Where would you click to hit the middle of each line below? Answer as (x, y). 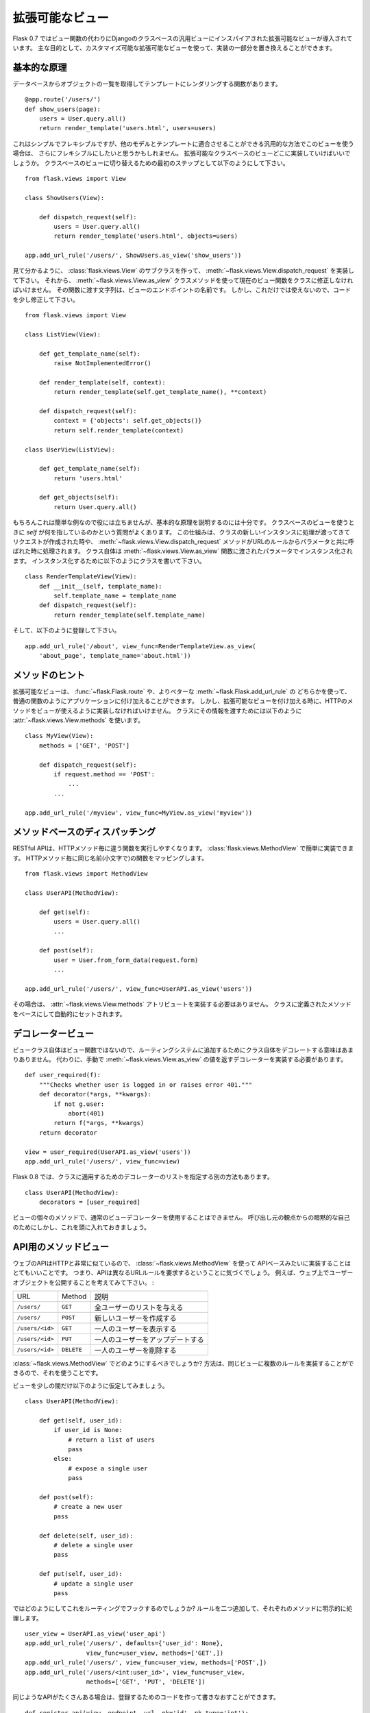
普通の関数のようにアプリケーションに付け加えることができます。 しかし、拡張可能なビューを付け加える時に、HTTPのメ (183, 701)
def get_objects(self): (79, 497)
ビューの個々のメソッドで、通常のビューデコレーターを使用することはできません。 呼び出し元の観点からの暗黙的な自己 (181, 1218)
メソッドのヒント (49, 675)
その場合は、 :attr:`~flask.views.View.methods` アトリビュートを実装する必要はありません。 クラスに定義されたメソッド (182, 1005)
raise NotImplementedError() (103, 363)
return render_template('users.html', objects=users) (146, 236)
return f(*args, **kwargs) (99, 1123)
